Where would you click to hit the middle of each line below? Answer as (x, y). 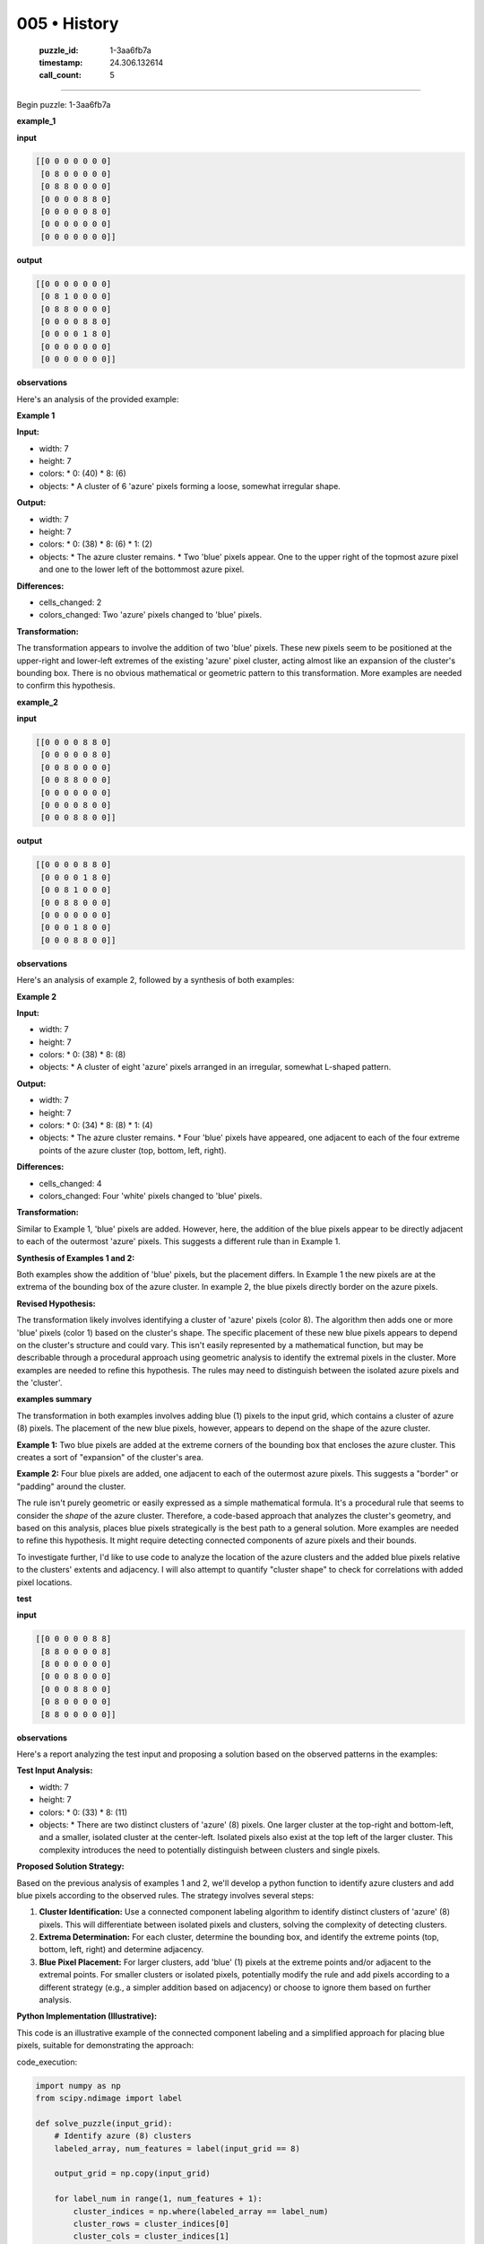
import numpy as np (78, 2086)
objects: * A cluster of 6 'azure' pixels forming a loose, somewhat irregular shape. (190, 486)
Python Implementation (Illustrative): (86, 2016)
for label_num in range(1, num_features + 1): (159, 2199)
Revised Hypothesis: (56, 1303)
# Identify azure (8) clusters (123, 2136)
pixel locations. (44, 1582)
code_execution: (47, 2062)
